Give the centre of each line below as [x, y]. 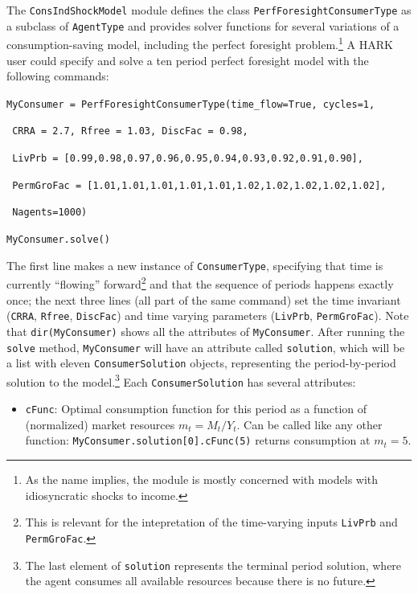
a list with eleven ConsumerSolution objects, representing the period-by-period [201, 363]
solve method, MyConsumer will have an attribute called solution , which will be [206, 347]
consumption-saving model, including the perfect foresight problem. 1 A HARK [200, 43]
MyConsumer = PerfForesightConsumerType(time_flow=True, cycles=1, [191, 104]
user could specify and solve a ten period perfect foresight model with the [188, 60]
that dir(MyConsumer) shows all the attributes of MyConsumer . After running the [206, 331]
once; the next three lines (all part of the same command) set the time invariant [204, 299]
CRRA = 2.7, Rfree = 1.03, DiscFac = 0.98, [130, 131]
